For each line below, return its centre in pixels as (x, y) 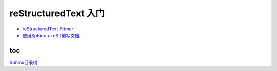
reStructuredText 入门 (57, 13)
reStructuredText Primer (48, 29)
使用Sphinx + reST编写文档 (51, 35)
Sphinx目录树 (24, 62)
